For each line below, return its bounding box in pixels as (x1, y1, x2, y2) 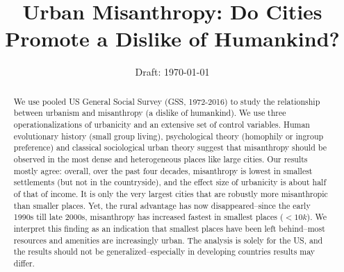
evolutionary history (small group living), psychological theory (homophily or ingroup (13, 130, 324, 142)
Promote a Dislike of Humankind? (5, 24, 340, 53)
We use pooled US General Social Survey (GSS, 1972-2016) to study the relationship (13, 95, 320, 107)
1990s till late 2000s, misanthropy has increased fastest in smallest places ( (13, 211, 284, 223)
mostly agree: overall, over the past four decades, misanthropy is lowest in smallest (13, 164, 313, 176)
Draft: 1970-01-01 (135, 65, 210, 79)
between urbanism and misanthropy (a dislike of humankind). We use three (13, 107, 286, 119)
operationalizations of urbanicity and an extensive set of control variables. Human (13, 119, 310, 130)
